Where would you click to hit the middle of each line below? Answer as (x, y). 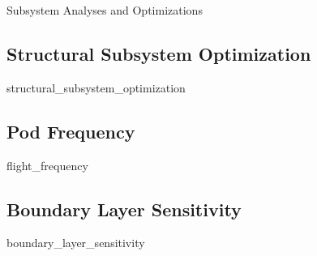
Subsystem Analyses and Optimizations (105, 10)
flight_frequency (47, 165)
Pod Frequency (71, 131)
